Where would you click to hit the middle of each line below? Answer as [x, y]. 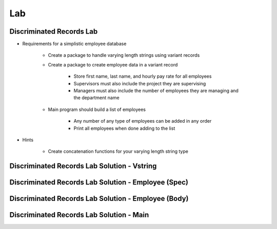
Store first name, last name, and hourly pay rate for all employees [143, 76]
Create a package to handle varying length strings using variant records [124, 55]
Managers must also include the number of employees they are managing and [156, 91]
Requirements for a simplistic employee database [74, 44]
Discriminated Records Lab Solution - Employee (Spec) [99, 182]
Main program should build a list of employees [97, 109]
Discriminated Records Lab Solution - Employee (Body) [99, 199]
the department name [97, 98]
